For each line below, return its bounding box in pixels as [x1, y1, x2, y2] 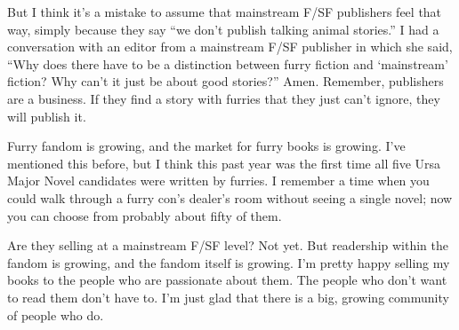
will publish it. [7, 106, 86, 125]
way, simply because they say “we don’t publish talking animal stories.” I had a [7, 20, 439, 38]
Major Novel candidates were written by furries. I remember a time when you [7, 171, 430, 190]
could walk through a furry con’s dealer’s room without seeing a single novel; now [7, 188, 453, 207]
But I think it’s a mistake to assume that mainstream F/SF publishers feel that [7, 3, 442, 20]
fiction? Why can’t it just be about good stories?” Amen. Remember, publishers [7, 72, 444, 90]
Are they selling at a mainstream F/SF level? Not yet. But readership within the [7, 236, 449, 255]
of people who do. [7, 305, 104, 324]
